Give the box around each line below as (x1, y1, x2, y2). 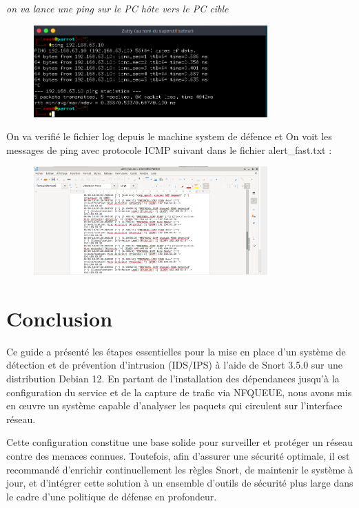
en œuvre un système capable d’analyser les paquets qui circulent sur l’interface (6, 398, 342, 413)
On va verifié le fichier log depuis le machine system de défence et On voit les (6, 129, 332, 144)
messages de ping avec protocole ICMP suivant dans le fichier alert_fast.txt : (6, 142, 332, 157)
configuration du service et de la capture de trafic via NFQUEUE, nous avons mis (6, 384, 352, 399)
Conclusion (6, 304, 113, 332)
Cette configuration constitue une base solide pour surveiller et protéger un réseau (6, 435, 353, 449)
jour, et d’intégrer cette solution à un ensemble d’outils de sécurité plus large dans (6, 476, 353, 490)
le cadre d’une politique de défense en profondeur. (6, 489, 217, 503)
